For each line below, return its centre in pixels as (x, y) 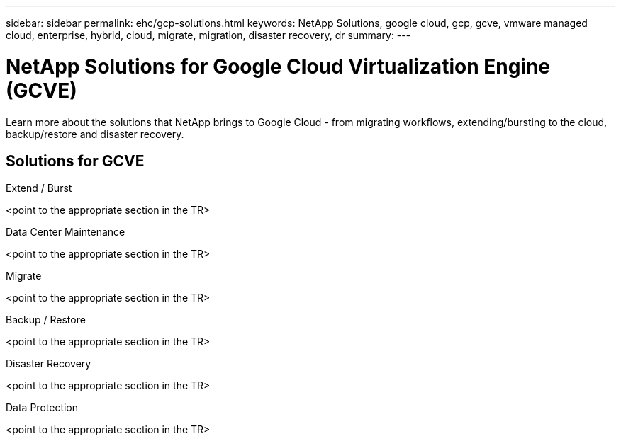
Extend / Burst (39, 188)
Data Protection (42, 408)
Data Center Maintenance (66, 232)
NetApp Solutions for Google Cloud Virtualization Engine (278, 66)
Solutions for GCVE (75, 161)
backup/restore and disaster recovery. (95, 134)
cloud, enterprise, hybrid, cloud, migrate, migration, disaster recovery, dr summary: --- (208, 35)
